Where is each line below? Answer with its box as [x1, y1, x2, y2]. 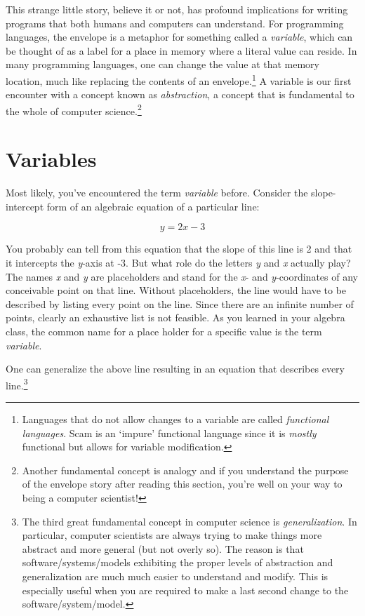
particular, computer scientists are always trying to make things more [22, 528, 322, 542]
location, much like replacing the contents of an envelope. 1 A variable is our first [6, 71, 352, 88]
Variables [6, 145, 97, 173]
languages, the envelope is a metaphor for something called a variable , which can [6, 29, 353, 44]
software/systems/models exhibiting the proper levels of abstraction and [22, 555, 333, 570]
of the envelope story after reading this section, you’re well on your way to [22, 476, 343, 491]
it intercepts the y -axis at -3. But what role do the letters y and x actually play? [6, 255, 351, 269]
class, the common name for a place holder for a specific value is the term [6, 323, 322, 338]
